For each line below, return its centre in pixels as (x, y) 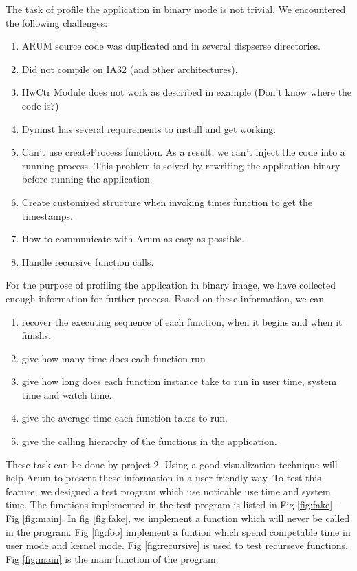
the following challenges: (57, 22)
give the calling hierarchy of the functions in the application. (149, 441)
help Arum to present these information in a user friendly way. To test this (163, 478)
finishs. (36, 335)
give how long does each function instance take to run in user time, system (179, 381)
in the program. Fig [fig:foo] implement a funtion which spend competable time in (178, 531)
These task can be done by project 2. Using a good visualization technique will (172, 464)
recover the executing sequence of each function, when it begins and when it (182, 321)
